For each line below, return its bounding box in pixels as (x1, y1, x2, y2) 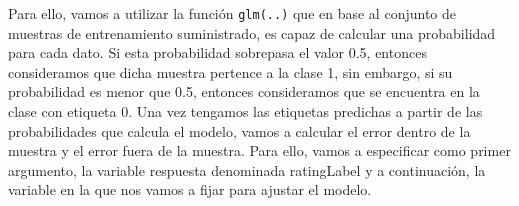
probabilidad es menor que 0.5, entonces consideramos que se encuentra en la (8, 81, 480, 102)
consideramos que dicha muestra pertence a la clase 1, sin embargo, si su (8, 61, 453, 82)
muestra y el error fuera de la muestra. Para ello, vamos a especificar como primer (8, 140, 511, 161)
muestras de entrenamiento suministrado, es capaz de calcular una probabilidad (8, 22, 496, 43)
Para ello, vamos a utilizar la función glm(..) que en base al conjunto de (8, 3, 456, 23)
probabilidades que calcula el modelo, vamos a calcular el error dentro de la (8, 120, 471, 141)
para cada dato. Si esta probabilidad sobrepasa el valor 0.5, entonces (8, 42, 427, 63)
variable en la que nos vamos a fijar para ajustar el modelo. (8, 179, 372, 200)
